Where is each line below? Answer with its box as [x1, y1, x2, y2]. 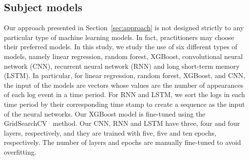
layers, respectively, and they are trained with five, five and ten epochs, [4, 127, 216, 138]
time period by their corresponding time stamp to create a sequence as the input [4, 99, 245, 109]
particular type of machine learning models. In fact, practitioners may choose [4, 32, 234, 42]
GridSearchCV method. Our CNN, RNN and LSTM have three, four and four [4, 118, 240, 128]
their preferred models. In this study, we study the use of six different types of [4, 41, 237, 52]
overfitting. [4, 146, 37, 157]
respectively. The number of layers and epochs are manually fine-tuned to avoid [4, 137, 241, 147]
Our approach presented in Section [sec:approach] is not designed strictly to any [4, 22, 244, 33]
